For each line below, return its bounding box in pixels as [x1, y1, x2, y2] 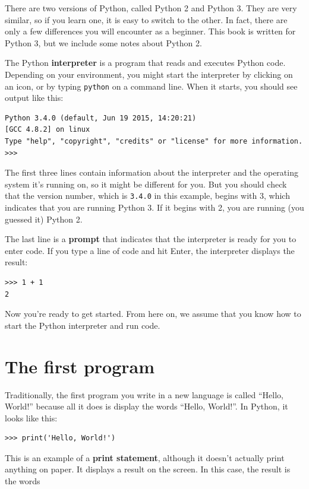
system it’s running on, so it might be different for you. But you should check [5, 177, 287, 190]
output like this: [5, 91, 64, 104]
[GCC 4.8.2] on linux [5, 125, 90, 134]
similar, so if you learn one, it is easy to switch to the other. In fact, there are [5, 13, 288, 26]
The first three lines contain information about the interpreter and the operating [5, 166, 298, 179]
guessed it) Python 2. [5, 212, 83, 225]
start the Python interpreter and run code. [5, 319, 160, 331]
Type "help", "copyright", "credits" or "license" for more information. [5, 137, 303, 145]
